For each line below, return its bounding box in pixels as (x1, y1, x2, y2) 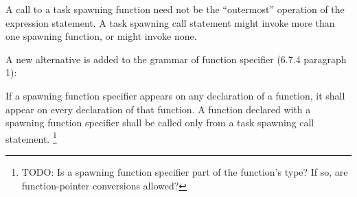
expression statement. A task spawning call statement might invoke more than (5, 15, 335, 30)
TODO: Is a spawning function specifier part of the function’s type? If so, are (21, 165, 348, 178)
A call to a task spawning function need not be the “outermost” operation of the (5, 2, 345, 16)
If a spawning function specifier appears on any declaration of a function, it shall (5, 88, 345, 102)
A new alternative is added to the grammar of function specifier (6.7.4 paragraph (5, 51, 347, 66)
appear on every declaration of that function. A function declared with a (5, 102, 311, 116)
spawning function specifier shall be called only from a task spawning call (5, 115, 314, 130)
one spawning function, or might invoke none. (5, 29, 197, 43)
